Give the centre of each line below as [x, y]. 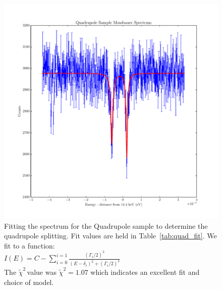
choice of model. [29, 282]
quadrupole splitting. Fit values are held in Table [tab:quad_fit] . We [110, 236]
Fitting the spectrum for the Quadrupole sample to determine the [106, 225]
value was [42, 272]
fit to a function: [30, 245]
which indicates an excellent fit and [145, 272]
